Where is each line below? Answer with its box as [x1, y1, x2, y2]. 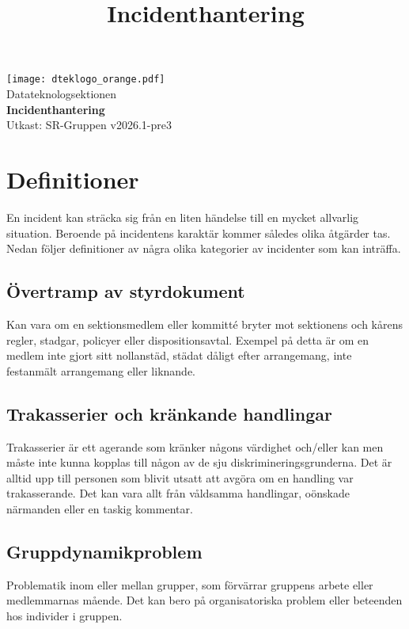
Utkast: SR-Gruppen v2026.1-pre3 [6, 116, 172, 133]
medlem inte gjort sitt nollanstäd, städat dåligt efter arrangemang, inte [6, 347, 352, 364]
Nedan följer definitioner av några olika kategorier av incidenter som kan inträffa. [6, 240, 401, 257]
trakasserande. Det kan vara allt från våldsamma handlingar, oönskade [6, 485, 350, 501]
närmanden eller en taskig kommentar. [6, 500, 193, 517]
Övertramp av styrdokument [6, 279, 245, 303]
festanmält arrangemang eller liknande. [6, 362, 195, 379]
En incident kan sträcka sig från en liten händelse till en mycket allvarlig [6, 208, 359, 225]
